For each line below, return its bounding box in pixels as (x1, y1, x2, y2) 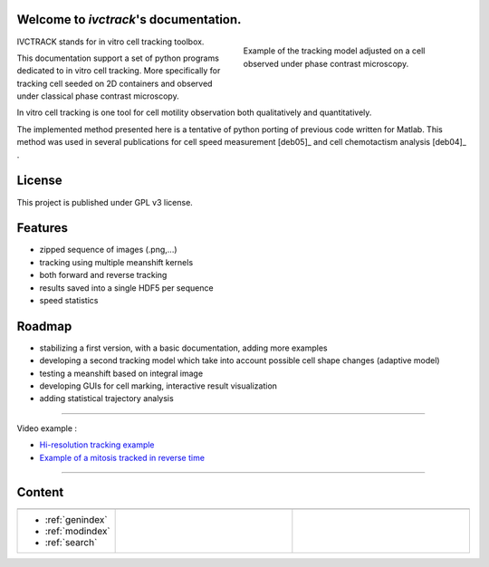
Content (16, 485, 64, 500)
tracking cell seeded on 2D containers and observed (16, 78, 213, 89)
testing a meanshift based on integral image (39, 368, 204, 379)
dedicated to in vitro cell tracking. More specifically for (16, 65, 221, 76)
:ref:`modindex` (44, 524, 110, 537)
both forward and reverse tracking (39, 270, 168, 281)
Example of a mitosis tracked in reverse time (39, 452, 206, 463)
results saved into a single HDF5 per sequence (39, 282, 214, 293)
